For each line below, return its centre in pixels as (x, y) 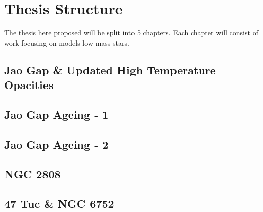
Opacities (29, 85)
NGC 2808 (32, 174)
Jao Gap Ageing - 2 (56, 144)
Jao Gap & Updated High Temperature (110, 70)
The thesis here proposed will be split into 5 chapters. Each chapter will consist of (131, 33)
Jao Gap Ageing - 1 (56, 114)
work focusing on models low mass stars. (67, 42)
